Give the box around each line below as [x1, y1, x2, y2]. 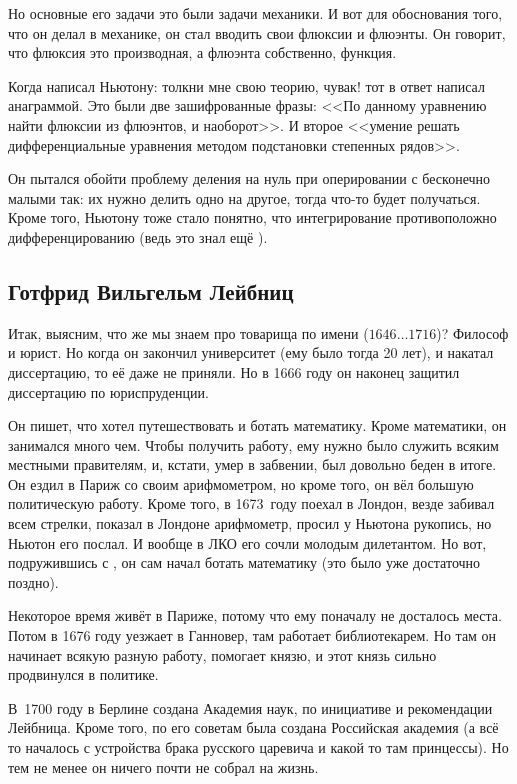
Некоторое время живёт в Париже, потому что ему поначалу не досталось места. [8, 605, 502, 626]
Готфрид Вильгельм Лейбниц [8, 275, 294, 306]
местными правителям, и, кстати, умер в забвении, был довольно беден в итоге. [8, 454, 497, 475]
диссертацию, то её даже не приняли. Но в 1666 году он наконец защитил [8, 361, 460, 382]
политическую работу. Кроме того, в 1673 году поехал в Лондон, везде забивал [8, 493, 495, 514]
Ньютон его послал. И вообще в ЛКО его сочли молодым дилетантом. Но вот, [8, 532, 487, 553]
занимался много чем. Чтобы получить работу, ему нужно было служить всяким [8, 434, 499, 455]
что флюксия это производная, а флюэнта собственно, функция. [8, 42, 397, 63]
